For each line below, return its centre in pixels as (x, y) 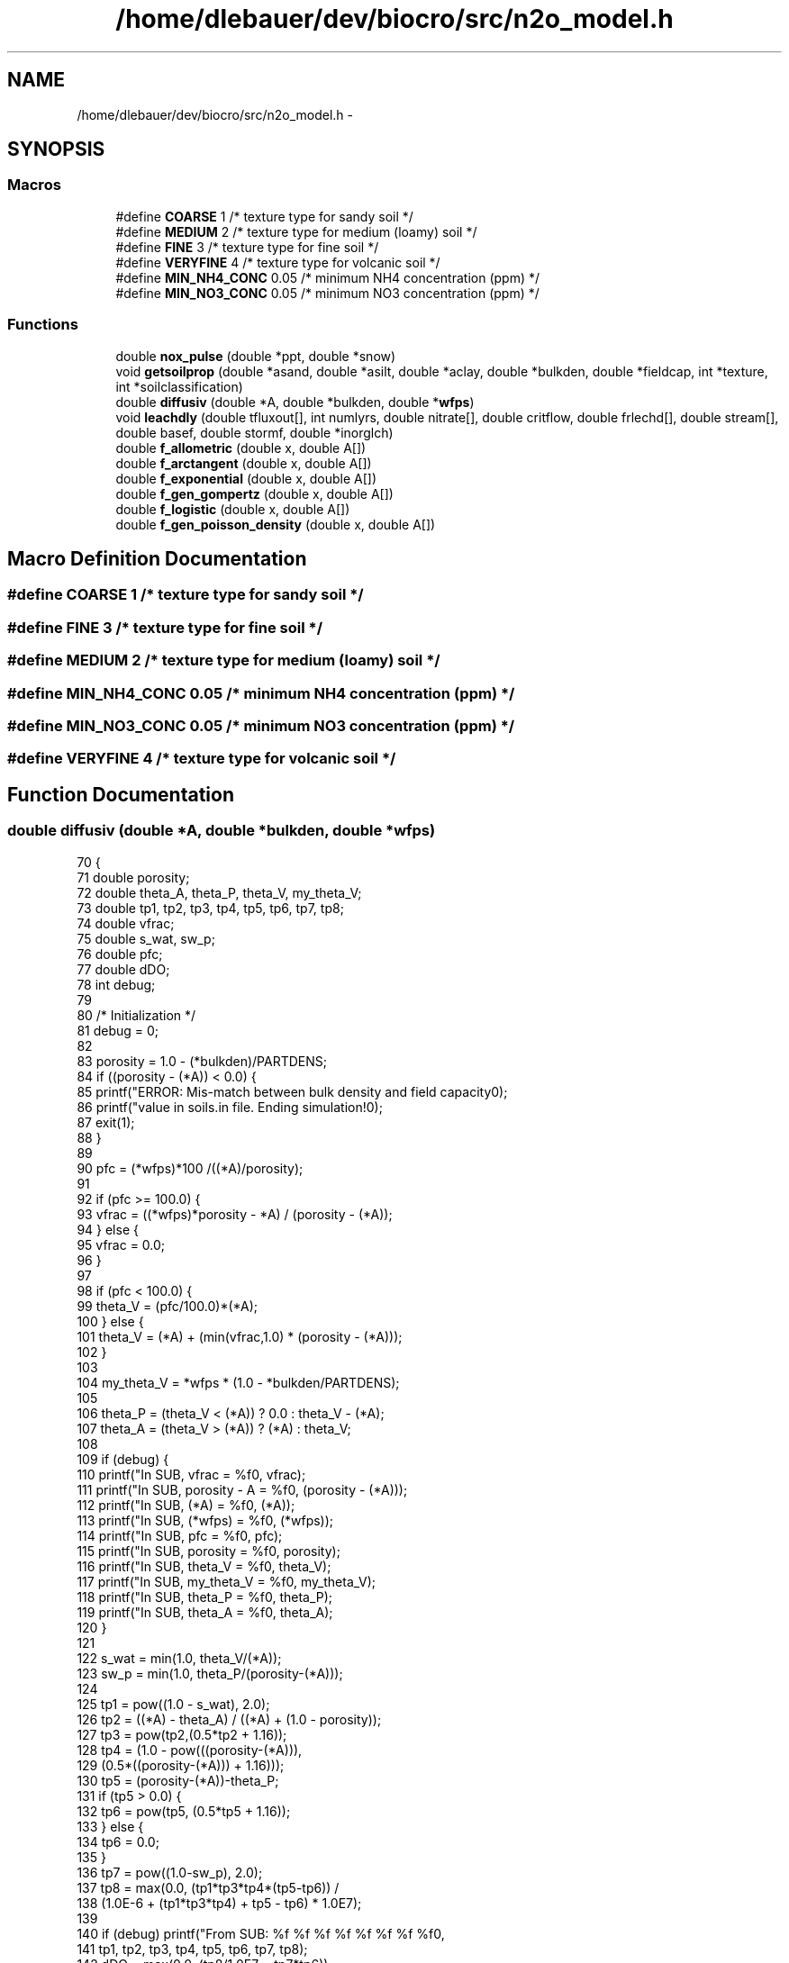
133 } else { (110, 1826)
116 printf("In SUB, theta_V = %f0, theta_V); (204, 1566)
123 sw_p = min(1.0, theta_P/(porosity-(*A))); (210, 1673)
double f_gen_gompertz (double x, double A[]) (254, 493)
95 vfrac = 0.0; (121, 1244)
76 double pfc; (120, 954)
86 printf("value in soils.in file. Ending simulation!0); (230, 1107)
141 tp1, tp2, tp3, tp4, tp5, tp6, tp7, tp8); (192, 1949)
